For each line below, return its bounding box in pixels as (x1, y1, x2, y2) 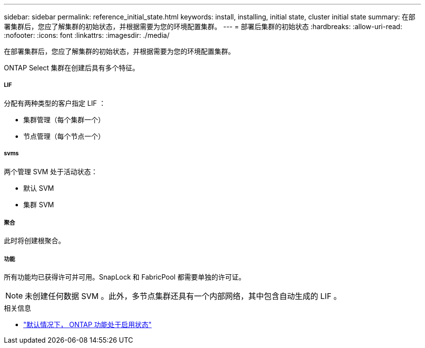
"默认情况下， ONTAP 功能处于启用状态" (23, 320, 152, 329)
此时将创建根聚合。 (4, 236, 65, 245)
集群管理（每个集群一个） (23, 115, 105, 124)
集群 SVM (23, 200, 54, 209)
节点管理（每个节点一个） (23, 132, 105, 140)
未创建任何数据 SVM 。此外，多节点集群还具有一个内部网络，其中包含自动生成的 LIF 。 (25, 291, 342, 301)
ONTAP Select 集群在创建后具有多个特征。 (4, 64, 139, 72)
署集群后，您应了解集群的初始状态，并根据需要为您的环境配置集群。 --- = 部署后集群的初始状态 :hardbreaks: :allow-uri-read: (4, 22, 402, 31)
